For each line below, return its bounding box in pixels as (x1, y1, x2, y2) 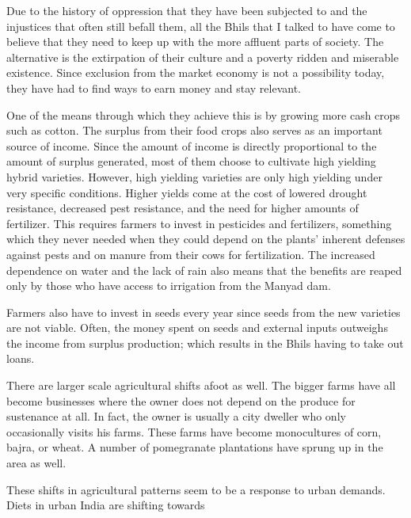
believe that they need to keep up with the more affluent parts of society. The (6, 33, 384, 50)
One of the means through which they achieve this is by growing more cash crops (6, 106, 401, 123)
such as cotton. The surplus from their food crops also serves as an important (6, 122, 382, 139)
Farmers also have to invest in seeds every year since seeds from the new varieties (6, 303, 401, 320)
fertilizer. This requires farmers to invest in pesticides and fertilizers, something (6, 215, 392, 231)
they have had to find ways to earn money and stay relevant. (6, 79, 301, 96)
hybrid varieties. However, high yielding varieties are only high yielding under (6, 168, 382, 185)
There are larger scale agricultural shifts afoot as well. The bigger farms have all (6, 377, 396, 394)
